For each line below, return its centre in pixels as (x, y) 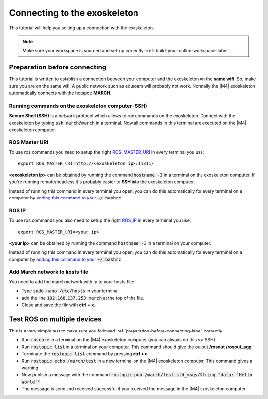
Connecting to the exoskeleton (74, 13)
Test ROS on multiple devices (55, 319)
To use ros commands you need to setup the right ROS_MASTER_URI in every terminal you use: (107, 152)
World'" (31, 382)
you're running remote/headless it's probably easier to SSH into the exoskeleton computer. (102, 182)
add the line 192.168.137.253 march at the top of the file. (83, 298)
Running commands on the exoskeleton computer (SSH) (78, 106)
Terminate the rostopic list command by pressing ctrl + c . (85, 354)
